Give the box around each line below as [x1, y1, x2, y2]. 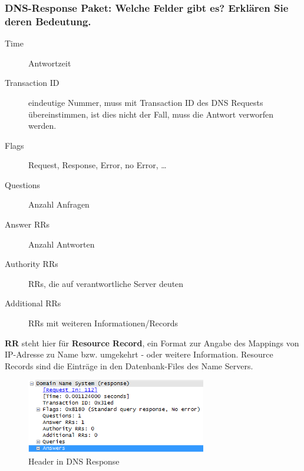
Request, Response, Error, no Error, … [28, 159, 167, 171]
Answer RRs [5, 218, 50, 231]
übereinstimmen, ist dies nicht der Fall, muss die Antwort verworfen [28, 108, 274, 120]
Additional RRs [5, 297, 61, 309]
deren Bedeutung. [5, 14, 91, 28]
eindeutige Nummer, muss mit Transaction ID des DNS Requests [28, 96, 263, 108]
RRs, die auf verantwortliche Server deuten [28, 277, 184, 289]
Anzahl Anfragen [28, 198, 90, 211]
